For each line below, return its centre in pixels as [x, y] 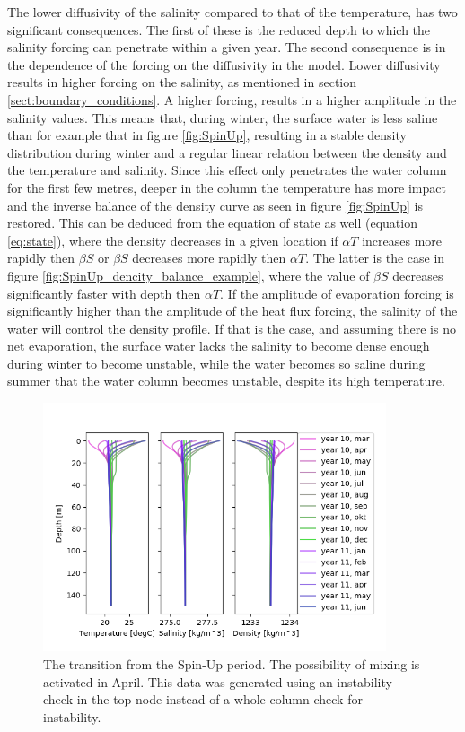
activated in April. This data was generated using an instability [218, 681]
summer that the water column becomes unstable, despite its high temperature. [226, 381]
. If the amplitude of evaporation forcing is [337, 293]
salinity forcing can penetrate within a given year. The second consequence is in [227, 47]
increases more [402, 240]
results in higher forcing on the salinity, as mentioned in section [182, 82]
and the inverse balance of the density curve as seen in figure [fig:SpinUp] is [215, 205]
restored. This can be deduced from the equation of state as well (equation [212, 223]
